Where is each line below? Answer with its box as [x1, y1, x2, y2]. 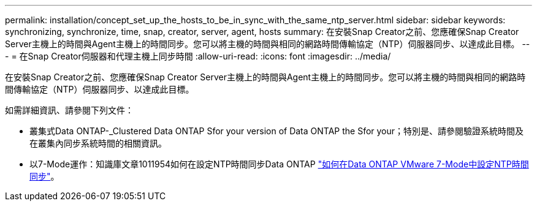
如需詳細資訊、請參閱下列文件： [5, 105, 134, 115]
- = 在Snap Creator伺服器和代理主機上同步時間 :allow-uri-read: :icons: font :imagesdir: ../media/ [5, 51, 391, 61]
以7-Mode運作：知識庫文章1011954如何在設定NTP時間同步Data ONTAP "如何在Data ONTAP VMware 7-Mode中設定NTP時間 [29, 159, 529, 169]
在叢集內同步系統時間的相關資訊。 [29, 138, 167, 148]
